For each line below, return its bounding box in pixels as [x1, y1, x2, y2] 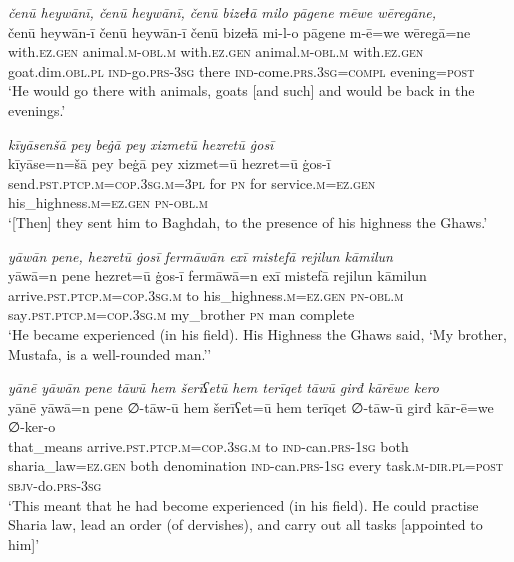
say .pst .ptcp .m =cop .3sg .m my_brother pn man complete [8, 304, 355, 325]
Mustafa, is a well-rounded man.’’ [8, 343, 212, 364]
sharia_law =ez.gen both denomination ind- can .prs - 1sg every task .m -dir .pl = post [8, 455, 504, 476]
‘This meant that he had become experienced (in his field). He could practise [8, 494, 479, 515]
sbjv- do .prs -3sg [8, 475, 102, 496]
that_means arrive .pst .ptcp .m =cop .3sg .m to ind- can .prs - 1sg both [8, 435, 409, 456]
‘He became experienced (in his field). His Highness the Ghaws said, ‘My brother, [8, 323, 507, 344]
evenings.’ [8, 99, 66, 120]
